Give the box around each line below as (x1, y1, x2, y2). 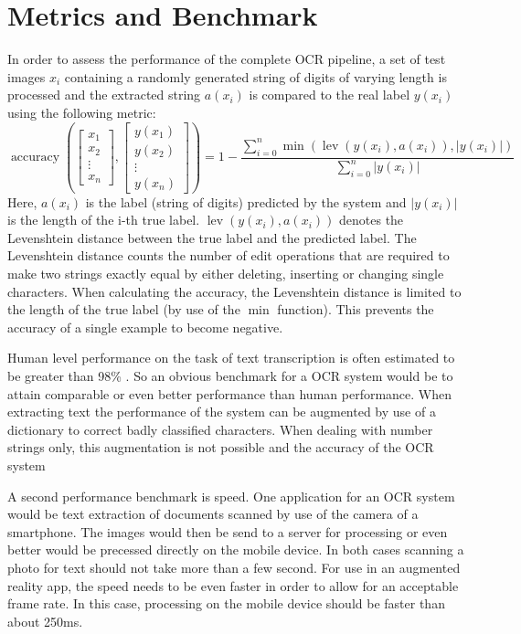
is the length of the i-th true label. (7, 210, 200, 229)
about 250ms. (7, 611, 83, 630)
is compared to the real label (249, 85, 410, 104)
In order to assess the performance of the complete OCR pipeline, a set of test (7, 49, 446, 69)
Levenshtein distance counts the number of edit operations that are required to (7, 246, 450, 265)
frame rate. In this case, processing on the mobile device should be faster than (7, 594, 445, 613)
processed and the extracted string (7, 85, 201, 104)
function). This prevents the (277, 300, 434, 319)
